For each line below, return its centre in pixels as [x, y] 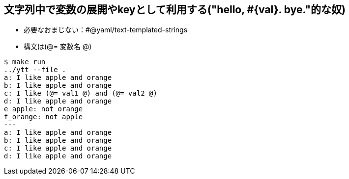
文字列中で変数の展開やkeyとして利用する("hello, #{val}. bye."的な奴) [175, 10]
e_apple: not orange [44, 109]
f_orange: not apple [44, 117]
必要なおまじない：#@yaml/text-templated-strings [106, 30]
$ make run [25, 62]
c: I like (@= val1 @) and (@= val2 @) [81, 93]
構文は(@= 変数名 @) [58, 47]
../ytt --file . [35, 70]
